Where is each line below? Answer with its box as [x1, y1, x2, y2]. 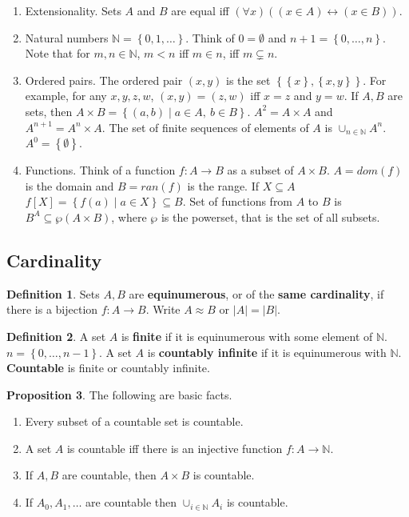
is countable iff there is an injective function [66, 439, 283, 456]
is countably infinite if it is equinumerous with [147, 343, 387, 360]
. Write [145, 301, 181, 318]
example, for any [25, 87, 107, 104]
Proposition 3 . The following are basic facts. [6, 386, 232, 403]
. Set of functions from [182, 193, 293, 210]
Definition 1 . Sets [6, 285, 100, 302]
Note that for [25, 45, 90, 62]
